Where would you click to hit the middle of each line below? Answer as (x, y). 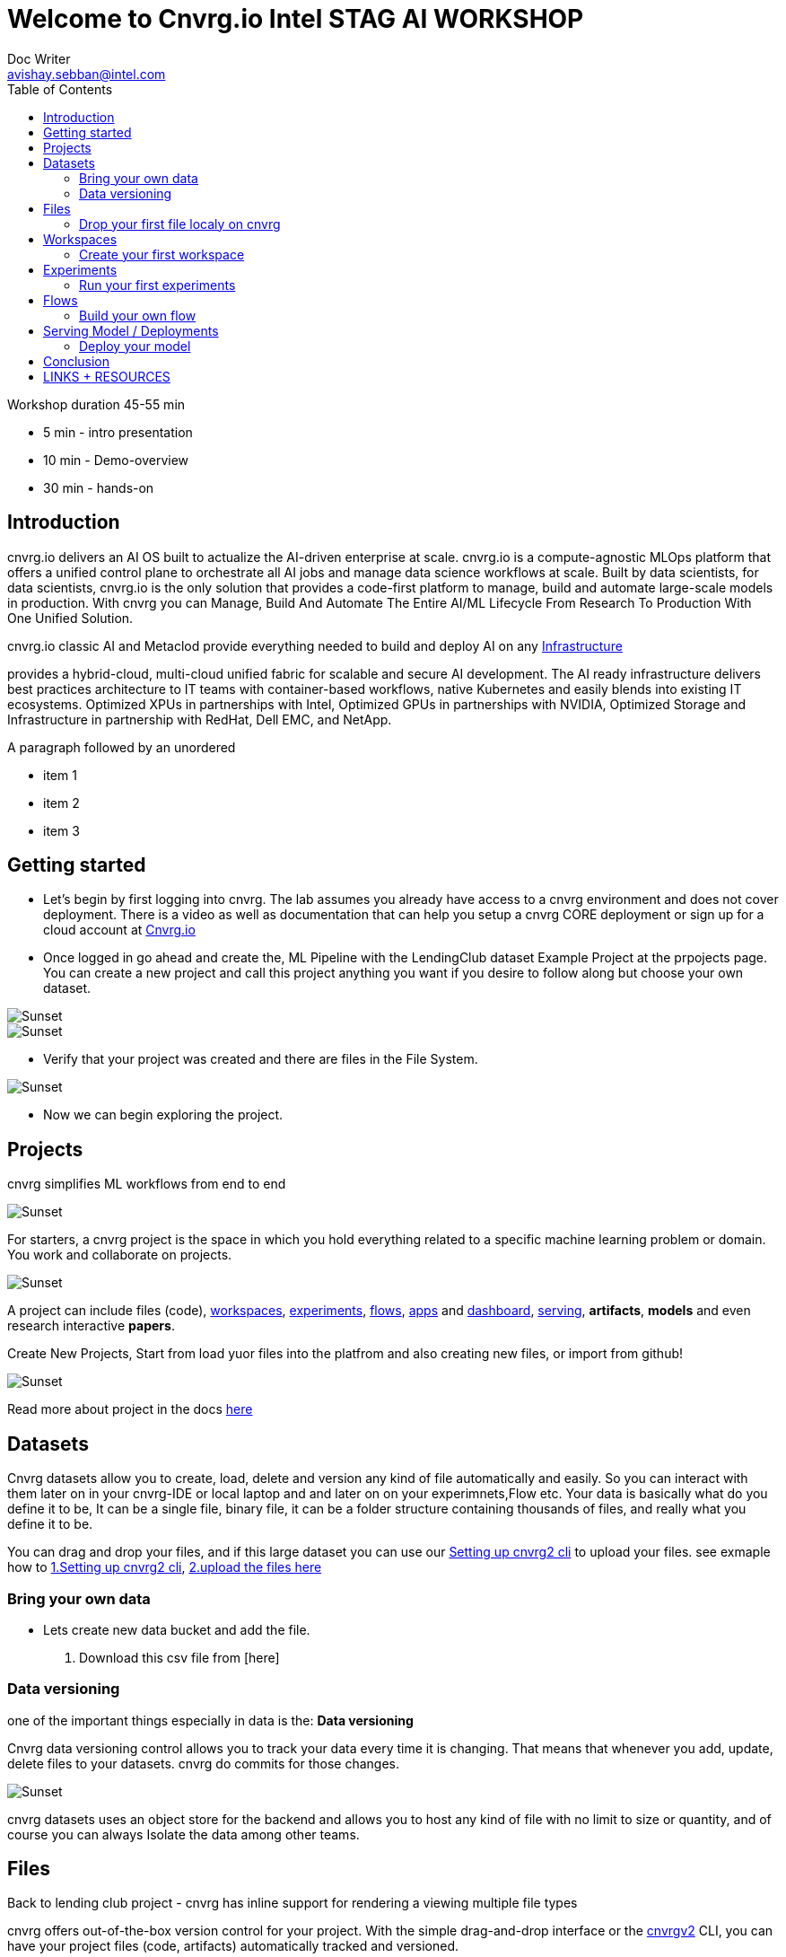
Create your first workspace (162, 254)
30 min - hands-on (99, 487)
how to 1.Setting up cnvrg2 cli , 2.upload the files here (165, 1567)
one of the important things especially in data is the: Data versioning (210, 1720)
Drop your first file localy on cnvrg (180, 224)
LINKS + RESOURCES (107, 376)
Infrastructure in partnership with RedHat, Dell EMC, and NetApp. (200, 719)
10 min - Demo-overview (116, 460)
